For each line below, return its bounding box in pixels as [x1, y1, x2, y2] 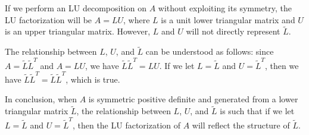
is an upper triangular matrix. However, [5, 25, 151, 37]
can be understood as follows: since [145, 45, 274, 58]
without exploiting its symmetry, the [158, 2, 292, 14]
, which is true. [65, 73, 120, 85]
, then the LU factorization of [72, 118, 181, 131]
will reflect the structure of [192, 118, 290, 131]
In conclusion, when [5, 93, 77, 105]
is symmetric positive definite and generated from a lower [88, 93, 298, 105]
